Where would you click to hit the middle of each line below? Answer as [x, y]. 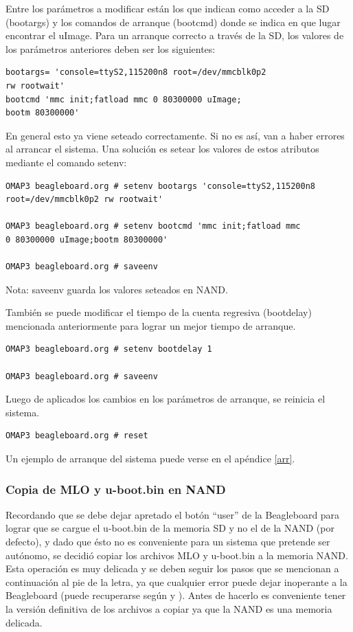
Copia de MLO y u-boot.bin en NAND [116, 489]
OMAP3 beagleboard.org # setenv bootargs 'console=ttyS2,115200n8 [161, 186]
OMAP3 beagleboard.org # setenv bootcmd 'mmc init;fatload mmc [153, 226]
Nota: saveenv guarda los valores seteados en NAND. [117, 289]
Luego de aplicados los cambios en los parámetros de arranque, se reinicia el [166, 399]
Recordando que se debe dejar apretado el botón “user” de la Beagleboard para [173, 514]
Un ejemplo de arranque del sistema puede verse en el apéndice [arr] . [150, 459]
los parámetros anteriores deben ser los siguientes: [111, 48]
